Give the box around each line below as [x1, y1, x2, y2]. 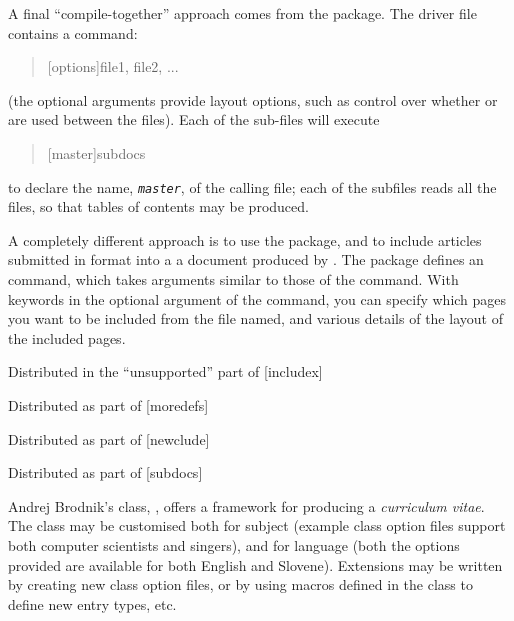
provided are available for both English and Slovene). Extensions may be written [8, 554, 503, 575]
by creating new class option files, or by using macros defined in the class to [8, 574, 473, 595]
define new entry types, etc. [8, 593, 177, 614]
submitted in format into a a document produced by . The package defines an [8, 249, 484, 270]
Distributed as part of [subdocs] [8, 462, 203, 483]
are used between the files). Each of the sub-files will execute [8, 109, 380, 130]
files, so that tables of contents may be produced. [8, 196, 309, 217]
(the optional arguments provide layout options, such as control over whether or [8, 89, 498, 110]
